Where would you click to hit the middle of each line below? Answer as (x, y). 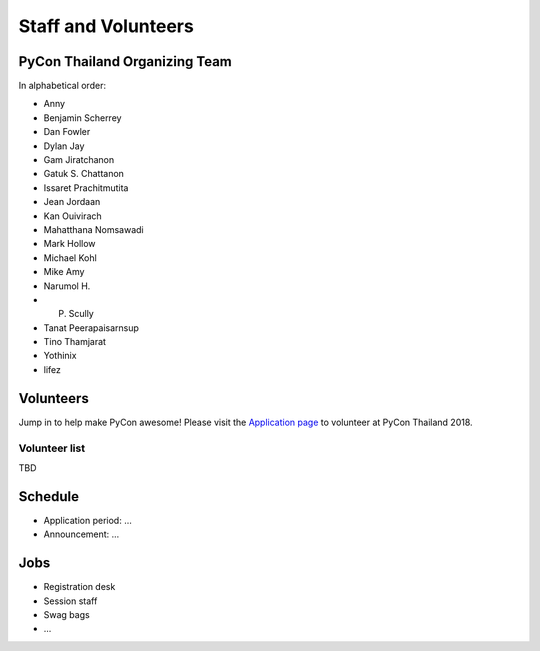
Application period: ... (87, 520)
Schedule (49, 496)
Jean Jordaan (72, 202)
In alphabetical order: (62, 86)
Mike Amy (64, 272)
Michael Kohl (70, 257)
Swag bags (66, 614)
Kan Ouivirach (72, 216)
